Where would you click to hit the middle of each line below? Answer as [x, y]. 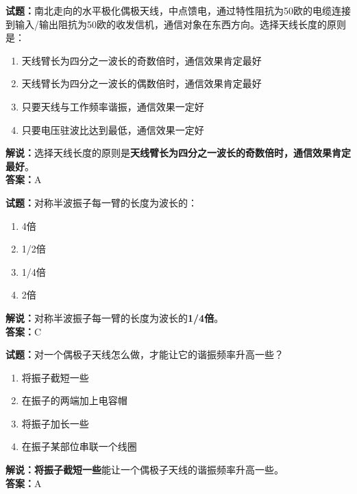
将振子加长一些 [55, 423]
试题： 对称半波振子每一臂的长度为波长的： [101, 202]
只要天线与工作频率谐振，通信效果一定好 [113, 106]
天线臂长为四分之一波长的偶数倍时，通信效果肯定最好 [141, 83]
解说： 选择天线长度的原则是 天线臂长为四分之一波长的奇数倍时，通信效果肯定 [178, 153]
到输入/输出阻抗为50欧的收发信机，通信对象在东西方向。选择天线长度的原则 [176, 24]
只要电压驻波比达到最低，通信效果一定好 [113, 129]
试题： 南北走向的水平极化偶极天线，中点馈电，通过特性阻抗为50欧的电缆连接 [178, 10]
